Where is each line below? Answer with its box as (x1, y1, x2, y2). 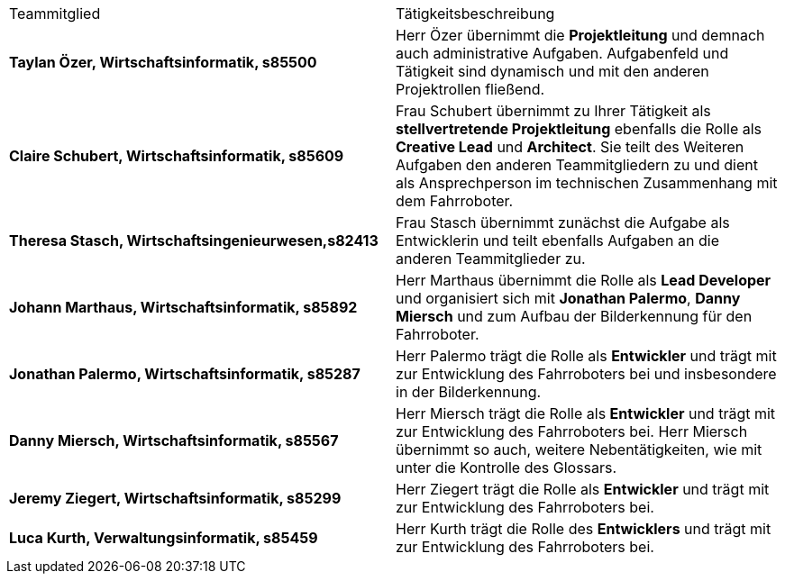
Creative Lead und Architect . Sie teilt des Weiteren (396, 138, 744, 156)
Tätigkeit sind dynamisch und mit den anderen (396, 62, 709, 80)
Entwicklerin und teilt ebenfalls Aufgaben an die (396, 231, 719, 250)
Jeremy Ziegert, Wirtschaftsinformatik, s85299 (9, 489, 342, 507)
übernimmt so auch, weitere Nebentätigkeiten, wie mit (396, 440, 762, 458)
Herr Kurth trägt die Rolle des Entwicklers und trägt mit (396, 520, 771, 538)
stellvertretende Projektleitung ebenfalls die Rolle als (396, 120, 762, 138)
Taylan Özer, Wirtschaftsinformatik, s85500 (9, 53, 317, 71)
